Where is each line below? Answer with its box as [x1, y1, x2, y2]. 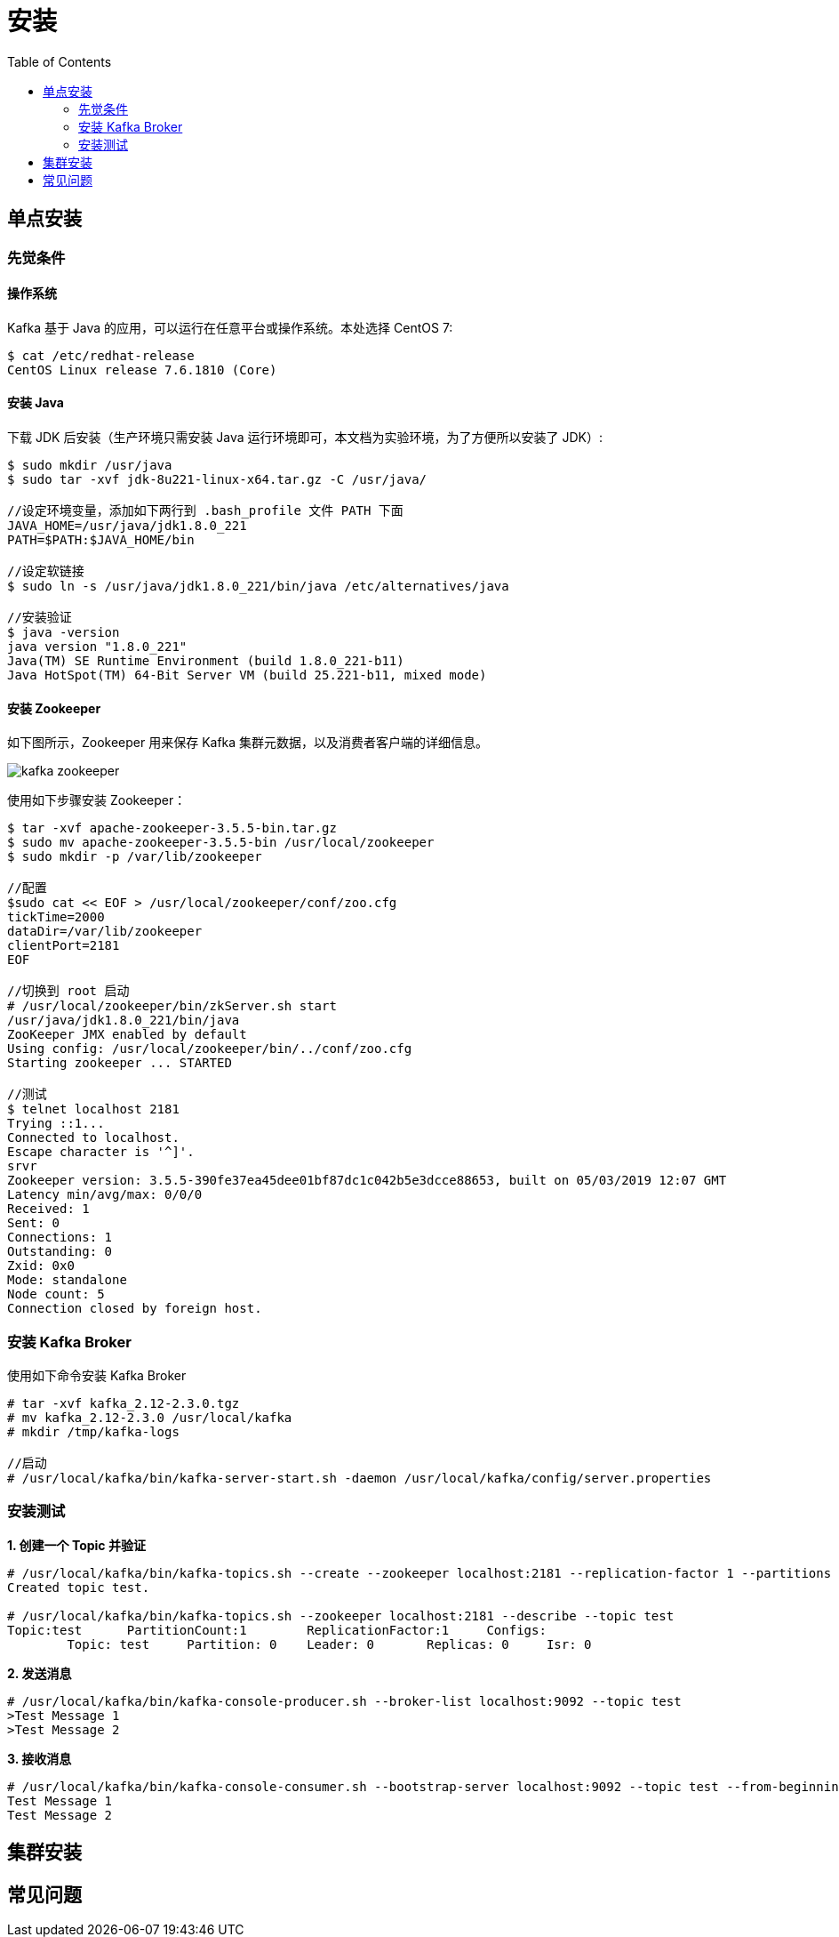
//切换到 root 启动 [7, 984, 130, 999]
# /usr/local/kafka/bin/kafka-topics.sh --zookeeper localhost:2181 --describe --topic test [7, 1608, 675, 1623]
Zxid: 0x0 [7, 1258, 75, 1274]
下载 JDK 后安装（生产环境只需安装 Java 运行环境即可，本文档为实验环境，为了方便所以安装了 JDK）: [7, 430, 603, 446]
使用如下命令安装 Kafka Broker [7, 1368, 187, 1383]
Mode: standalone [7, 1273, 127, 1288]
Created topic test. [7, 1579, 150, 1595]
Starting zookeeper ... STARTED [7, 1056, 232, 1071]
